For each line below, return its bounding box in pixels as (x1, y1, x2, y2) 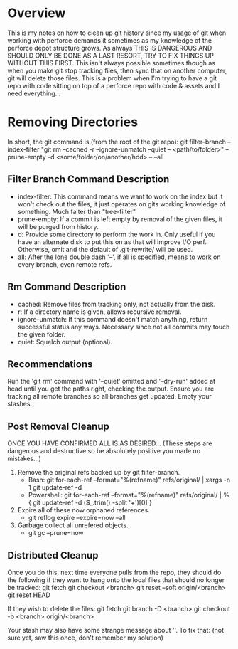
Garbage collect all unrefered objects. (17, 521, 129, 529)
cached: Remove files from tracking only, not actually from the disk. (17, 300, 216, 308)
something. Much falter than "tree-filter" (17, 207, 136, 216)
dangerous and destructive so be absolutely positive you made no (7, 447, 201, 455)
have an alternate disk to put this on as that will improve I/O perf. (17, 237, 207, 246)
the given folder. (17, 329, 66, 339)
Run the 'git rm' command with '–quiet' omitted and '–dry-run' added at (7, 377, 215, 386)
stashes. (7, 400, 33, 408)
